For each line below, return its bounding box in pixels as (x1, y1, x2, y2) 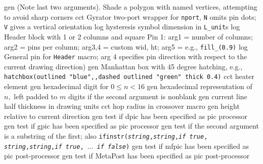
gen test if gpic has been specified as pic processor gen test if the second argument (4, 120, 259, 131)
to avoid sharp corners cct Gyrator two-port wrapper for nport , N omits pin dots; (4, 11, 256, 22)
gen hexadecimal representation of (147, 81, 252, 92)
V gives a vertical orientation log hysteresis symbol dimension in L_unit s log (4, 21, 240, 32)
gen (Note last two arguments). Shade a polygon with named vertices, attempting (4, 2, 257, 12)
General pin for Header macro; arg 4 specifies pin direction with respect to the (4, 51, 247, 62)
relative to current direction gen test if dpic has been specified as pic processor (4, 110, 247, 121)
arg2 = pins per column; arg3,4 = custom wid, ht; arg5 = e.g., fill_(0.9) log (4, 41, 248, 52)
